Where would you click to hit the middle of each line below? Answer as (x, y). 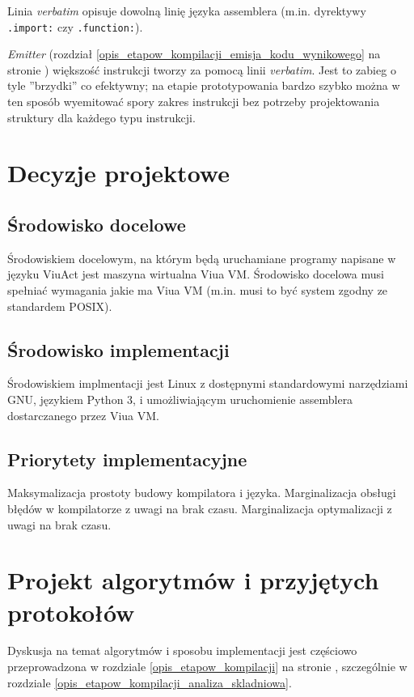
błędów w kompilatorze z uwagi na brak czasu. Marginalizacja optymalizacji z (200, 508)
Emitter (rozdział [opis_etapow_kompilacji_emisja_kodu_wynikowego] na (194, 54)
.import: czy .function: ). (75, 26)
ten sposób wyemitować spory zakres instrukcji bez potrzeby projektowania (194, 102)
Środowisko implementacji (118, 349)
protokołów (71, 612)
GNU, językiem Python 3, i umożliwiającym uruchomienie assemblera (180, 399)
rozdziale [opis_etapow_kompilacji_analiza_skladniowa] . (150, 682)
